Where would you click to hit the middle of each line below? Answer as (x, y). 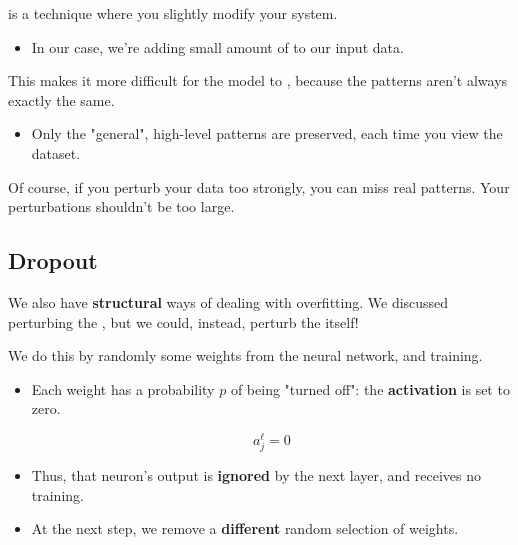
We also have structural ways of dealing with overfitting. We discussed (228, 301)
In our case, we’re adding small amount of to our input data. (217, 46)
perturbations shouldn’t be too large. (121, 206)
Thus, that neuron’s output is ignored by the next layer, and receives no (256, 475)
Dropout (53, 260)
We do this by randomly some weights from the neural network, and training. (245, 355)
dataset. (56, 152)
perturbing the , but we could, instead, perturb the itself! (183, 321)
